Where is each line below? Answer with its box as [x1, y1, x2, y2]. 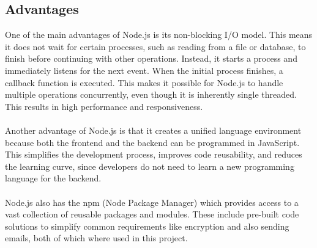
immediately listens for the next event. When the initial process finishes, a [5, 64, 283, 76]
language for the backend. [5, 172, 102, 184]
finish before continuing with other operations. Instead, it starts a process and [5, 52, 297, 65]
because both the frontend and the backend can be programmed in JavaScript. [5, 136, 300, 148]
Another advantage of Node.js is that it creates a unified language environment [5, 123, 302, 136]
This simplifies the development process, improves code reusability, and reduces [5, 148, 302, 161]
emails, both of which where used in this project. [5, 232, 188, 244]
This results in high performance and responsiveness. [5, 100, 203, 112]
